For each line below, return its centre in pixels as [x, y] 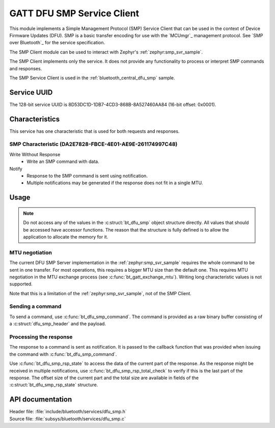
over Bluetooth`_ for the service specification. [57, 43]
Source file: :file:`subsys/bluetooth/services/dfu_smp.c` [67, 419]
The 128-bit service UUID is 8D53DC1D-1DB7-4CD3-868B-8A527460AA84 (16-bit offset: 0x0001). [113, 104]
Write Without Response [35, 154]
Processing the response [41, 337]
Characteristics [35, 119]
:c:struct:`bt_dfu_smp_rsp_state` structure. [54, 385]
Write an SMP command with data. [63, 162]
